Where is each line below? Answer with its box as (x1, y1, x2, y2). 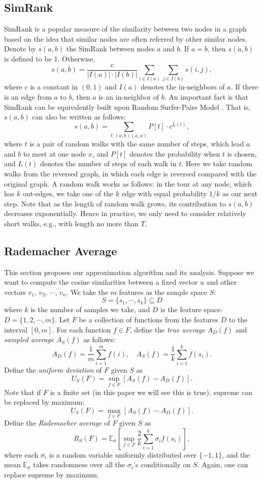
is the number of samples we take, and (30, 304, 150, 315)
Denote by (4, 43, 36, 54)
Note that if (4, 386, 41, 397)
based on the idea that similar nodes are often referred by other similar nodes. (4, 33, 247, 44)
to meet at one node (23, 148, 86, 159)
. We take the (66, 286, 108, 297)
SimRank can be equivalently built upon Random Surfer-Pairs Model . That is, (4, 101, 251, 112)
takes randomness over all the (32, 459, 125, 470)
